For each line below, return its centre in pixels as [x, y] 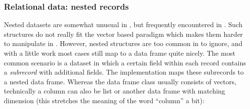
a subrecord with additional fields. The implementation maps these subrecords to [124, 72]
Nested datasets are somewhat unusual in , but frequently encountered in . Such [123, 24]
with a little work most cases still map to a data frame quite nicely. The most [120, 53]
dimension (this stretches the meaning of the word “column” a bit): [104, 100]
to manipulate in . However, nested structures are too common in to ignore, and [123, 43]
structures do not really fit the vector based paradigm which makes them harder [124, 34]
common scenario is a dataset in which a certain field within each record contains [125, 62]
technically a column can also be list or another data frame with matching [115, 91]
